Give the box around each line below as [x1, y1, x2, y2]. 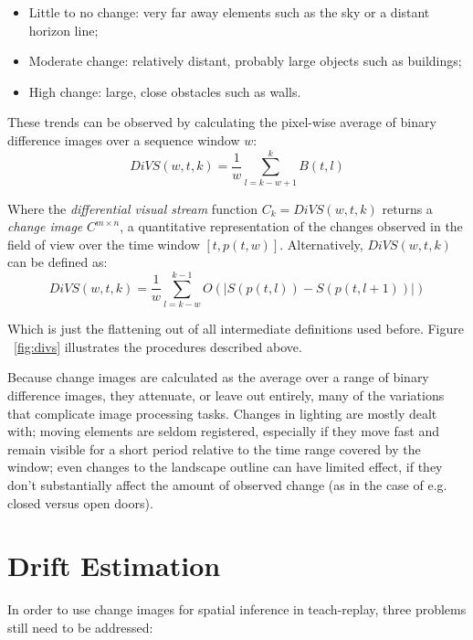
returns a [382, 198, 433, 218]
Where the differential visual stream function [7, 198, 258, 218]
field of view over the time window [7, 234, 200, 253]
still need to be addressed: [7, 617, 153, 636]
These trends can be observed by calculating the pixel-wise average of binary [7, 112, 436, 132]
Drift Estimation [7, 547, 221, 584]
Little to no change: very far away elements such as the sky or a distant [28, 3, 430, 21]
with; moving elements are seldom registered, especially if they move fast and [7, 421, 439, 441]
